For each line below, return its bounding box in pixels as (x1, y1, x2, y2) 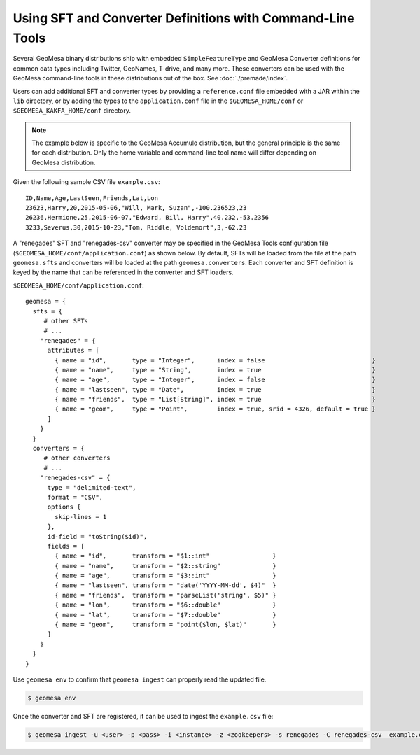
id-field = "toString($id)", (47, 532, 148, 540)
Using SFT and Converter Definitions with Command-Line (13, 10, 355, 26)
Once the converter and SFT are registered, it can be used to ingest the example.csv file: (13, 712, 274, 720)
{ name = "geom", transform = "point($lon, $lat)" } (55, 621, 276, 629)
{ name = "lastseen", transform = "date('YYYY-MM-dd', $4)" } (55, 581, 276, 589)
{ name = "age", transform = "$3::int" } (55, 572, 276, 580)
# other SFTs (43, 317, 89, 325)
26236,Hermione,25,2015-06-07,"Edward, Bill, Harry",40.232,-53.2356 (25, 213, 269, 222)
